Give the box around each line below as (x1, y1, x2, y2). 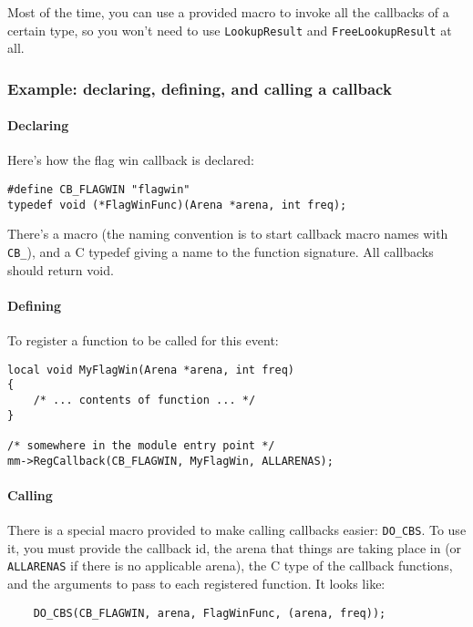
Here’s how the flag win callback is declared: (7, 150, 254, 170)
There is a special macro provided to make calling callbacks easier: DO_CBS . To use (7, 520, 467, 540)
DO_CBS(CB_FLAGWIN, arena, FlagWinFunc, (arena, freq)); (33, 606, 386, 620)
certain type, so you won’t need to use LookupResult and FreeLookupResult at (7, 20, 452, 39)
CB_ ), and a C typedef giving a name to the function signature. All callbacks (7, 242, 434, 261)
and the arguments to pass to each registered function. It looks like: (7, 573, 386, 592)
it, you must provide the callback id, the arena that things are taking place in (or (7, 538, 462, 557)
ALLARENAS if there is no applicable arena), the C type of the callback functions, (7, 556, 453, 575)
